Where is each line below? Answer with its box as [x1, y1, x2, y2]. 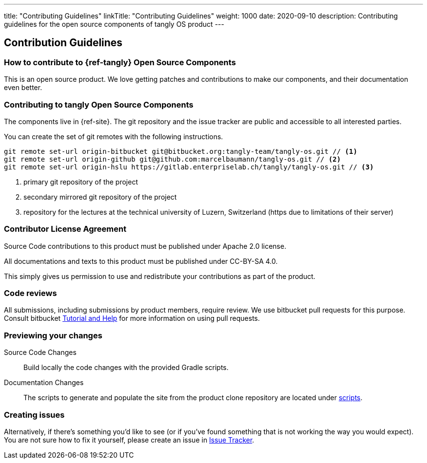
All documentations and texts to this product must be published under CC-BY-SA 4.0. [4, 257, 278, 265]
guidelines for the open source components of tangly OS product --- [4, 20, 224, 28]
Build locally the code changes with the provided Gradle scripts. [23, 363, 229, 372]
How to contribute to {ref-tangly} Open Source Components [4, 57, 236, 67]
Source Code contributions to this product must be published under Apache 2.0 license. [4, 241, 287, 250]
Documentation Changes [4, 378, 84, 387]
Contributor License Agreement [4, 224, 127, 234]
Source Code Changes [4, 348, 77, 357]
